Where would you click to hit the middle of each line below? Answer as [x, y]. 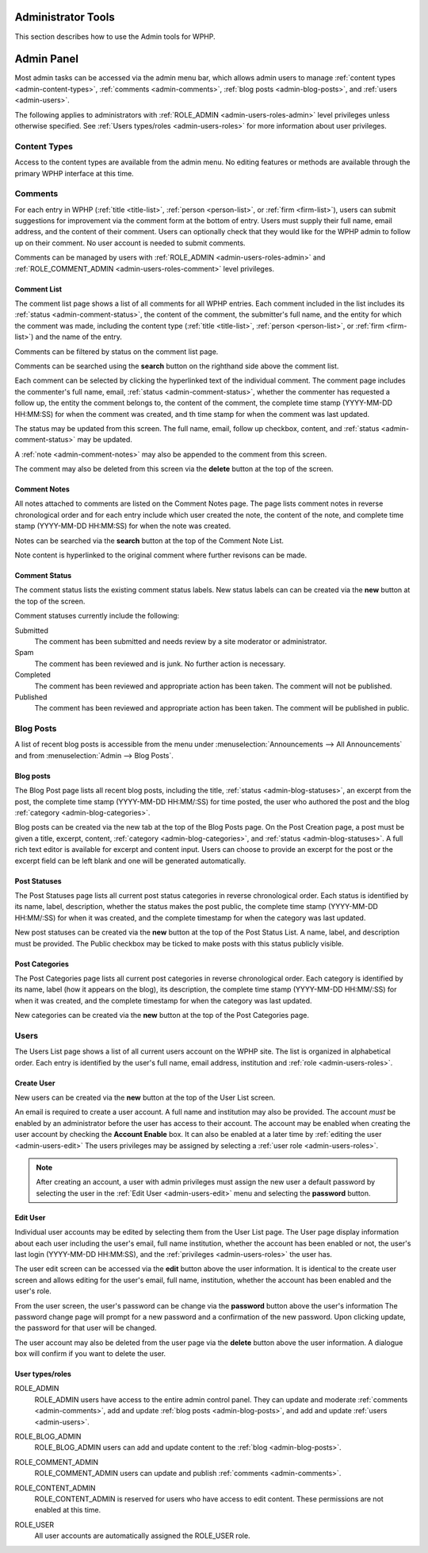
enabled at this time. [68, 1510]
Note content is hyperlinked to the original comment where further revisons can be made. [161, 555]
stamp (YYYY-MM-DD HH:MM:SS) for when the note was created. [123, 526]
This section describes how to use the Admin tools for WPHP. [115, 37]
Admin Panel [47, 59]
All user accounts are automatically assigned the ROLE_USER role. [142, 1536]
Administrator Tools [65, 17]
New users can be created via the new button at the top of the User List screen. [145, 1098]
